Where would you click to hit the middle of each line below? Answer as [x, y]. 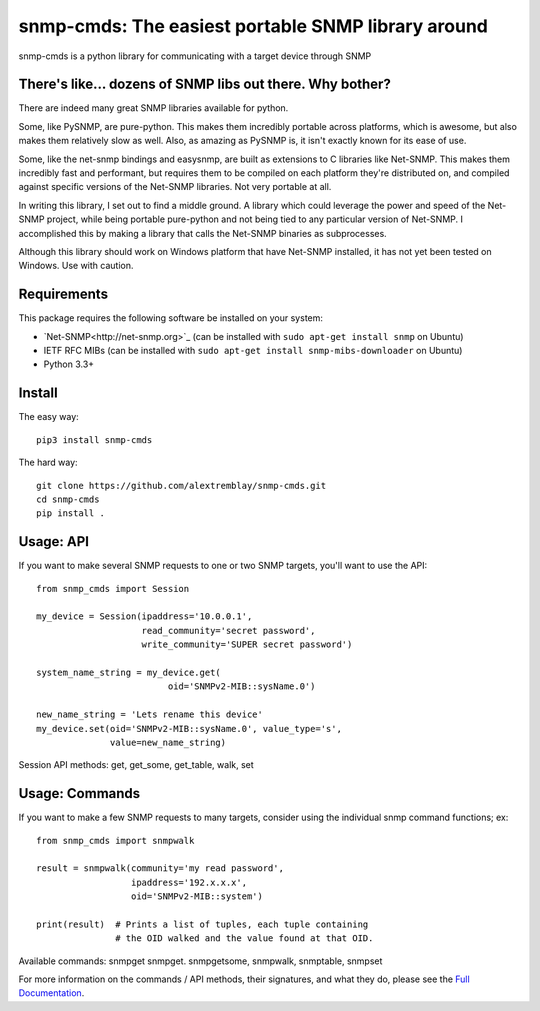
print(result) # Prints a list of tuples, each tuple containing [202, 924]
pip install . [70, 513]
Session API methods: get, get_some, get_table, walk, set [136, 765]
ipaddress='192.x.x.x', [189, 882]
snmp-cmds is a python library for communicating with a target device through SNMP [195, 56]
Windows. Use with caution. [76, 266]
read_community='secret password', [228, 630]
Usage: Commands [79, 793]
